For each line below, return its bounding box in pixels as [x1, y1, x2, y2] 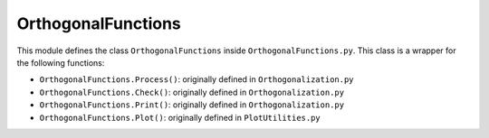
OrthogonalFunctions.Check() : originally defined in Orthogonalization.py [39, 87, 344, 97]
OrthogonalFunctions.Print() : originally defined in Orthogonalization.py [39, 99, 344, 110]
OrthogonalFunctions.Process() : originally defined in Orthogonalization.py [39, 74, 354, 85]
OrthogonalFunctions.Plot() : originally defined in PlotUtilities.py [39, 112, 321, 123]
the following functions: [16, 57, 105, 68]
